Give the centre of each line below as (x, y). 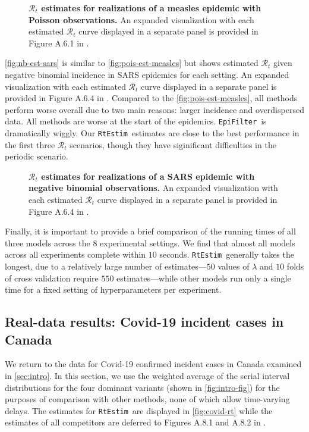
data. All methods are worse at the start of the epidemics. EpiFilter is (136, 121)
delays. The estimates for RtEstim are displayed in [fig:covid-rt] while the (139, 410)
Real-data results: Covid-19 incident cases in (144, 322)
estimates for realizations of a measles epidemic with (151, 8)
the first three (30, 144)
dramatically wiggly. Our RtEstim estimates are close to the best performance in (152, 133)
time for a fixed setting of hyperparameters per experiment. (113, 289)
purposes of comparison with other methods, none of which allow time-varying (147, 399)
